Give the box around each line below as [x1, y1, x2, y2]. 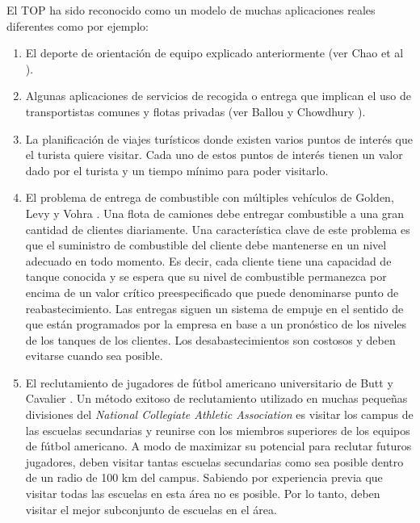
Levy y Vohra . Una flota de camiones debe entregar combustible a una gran [25, 204, 405, 221]
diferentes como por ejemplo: [6, 17, 149, 34]
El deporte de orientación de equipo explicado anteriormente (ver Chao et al [25, 44, 404, 61]
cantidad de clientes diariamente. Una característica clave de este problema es [25, 220, 410, 237]
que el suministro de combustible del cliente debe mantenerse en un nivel [25, 236, 387, 253]
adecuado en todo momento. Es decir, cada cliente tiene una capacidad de [25, 252, 392, 269]
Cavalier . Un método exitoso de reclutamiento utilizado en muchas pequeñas [25, 390, 408, 407]
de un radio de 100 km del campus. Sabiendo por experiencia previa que [25, 469, 383, 486]
